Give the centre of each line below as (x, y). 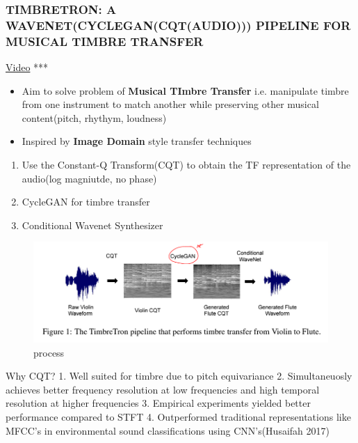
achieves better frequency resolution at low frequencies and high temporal (163, 389)
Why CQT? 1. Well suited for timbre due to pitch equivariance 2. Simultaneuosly (179, 376)
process (49, 352)
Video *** (27, 67)
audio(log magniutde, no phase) (89, 178)
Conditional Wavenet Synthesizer (92, 225)
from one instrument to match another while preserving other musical (170, 104)
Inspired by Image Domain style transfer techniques (137, 141)
